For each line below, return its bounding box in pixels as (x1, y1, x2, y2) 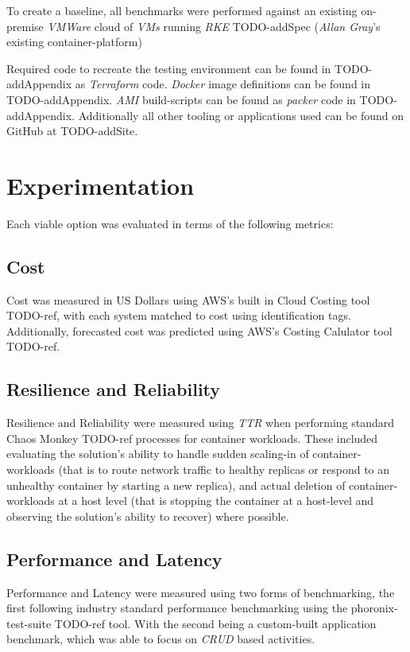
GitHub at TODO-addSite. (6, 122, 138, 139)
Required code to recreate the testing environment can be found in (6, 60, 331, 76)
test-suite (6, 615, 52, 631)
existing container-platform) (6, 33, 142, 50)
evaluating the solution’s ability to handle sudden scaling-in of (6, 445, 309, 462)
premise (6, 17, 44, 34)
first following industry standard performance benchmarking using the (6, 600, 348, 616)
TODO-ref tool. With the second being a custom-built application (54, 615, 377, 631)
